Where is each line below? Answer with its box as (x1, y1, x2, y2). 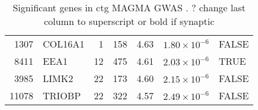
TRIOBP (43, 89, 81, 102)
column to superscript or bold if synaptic (43, 14, 215, 28)
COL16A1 (43, 37, 85, 51)
